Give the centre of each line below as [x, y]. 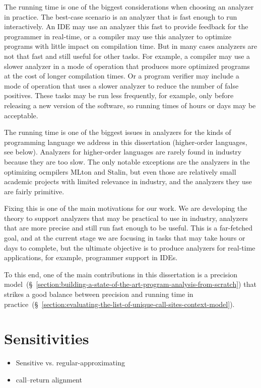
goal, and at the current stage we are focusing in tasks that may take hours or [125, 238]
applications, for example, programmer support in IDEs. [91, 257]
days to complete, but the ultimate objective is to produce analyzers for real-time [130, 247]
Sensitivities [47, 338]
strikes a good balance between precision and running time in [99, 294]
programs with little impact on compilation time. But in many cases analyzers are [131, 46]
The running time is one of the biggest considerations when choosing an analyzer [129, 7]
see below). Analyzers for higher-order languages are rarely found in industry [123, 152]
